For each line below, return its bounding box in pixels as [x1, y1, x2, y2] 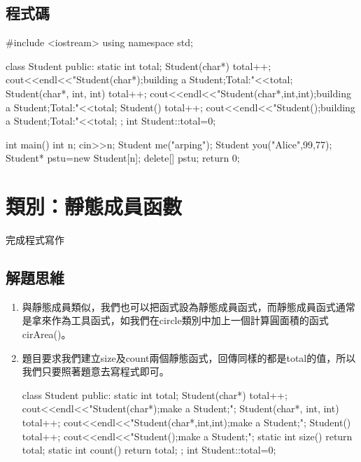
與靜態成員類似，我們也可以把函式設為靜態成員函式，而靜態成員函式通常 [22, 299, 355, 314]
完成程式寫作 [6, 232, 64, 247]
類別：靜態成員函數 [6, 192, 183, 220]
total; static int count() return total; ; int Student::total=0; [22, 442, 276, 457]
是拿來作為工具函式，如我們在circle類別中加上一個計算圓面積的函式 [22, 313, 329, 328]
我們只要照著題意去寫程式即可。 [22, 364, 169, 379]
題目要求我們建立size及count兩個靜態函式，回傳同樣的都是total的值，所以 [22, 350, 356, 365]
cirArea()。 [22, 327, 71, 342]
